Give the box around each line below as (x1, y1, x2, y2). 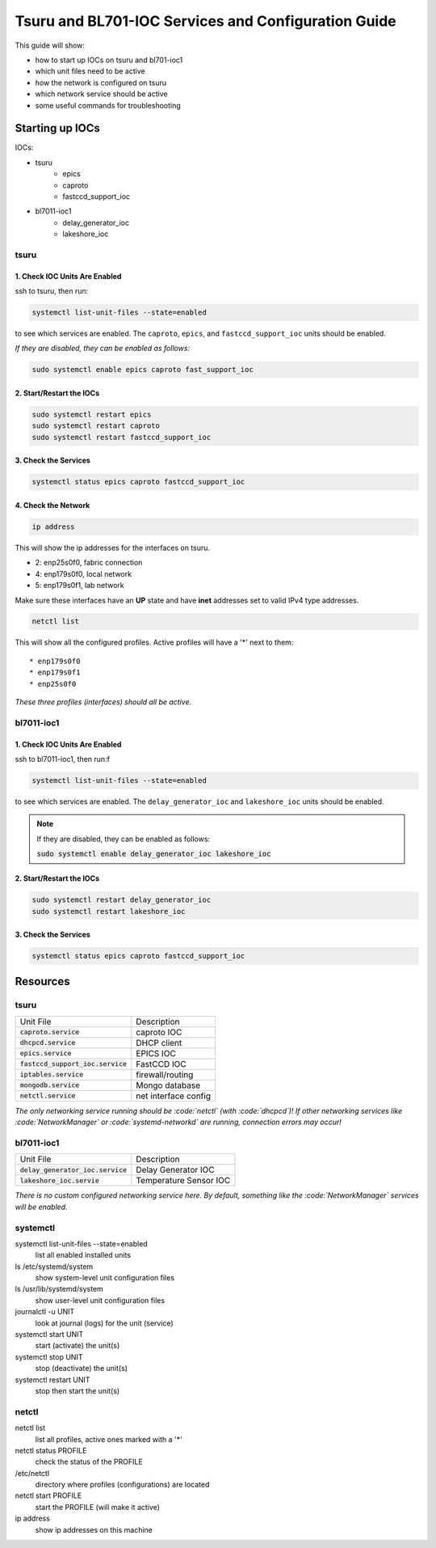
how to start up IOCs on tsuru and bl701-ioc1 (35, 55, 183, 65)
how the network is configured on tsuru (35, 78, 167, 87)
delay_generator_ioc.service (19, 1165, 128, 1174)
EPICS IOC (136, 1047, 177, 1059)
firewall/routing (136, 1068, 194, 1080)
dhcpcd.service (19, 1038, 76, 1047)
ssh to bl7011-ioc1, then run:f (15, 754, 111, 763)
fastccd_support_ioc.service (19, 1059, 128, 1068)
